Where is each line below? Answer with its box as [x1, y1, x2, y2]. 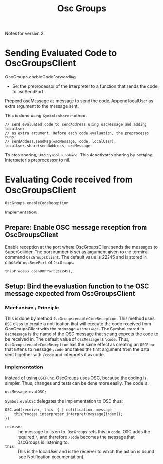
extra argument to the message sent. [5, 103, 79, 109]
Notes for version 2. [5, 30, 45, 37]
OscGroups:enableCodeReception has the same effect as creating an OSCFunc [5, 341, 156, 347]
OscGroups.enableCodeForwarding [5, 74, 76, 80]
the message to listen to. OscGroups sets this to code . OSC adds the [17, 428, 151, 434]
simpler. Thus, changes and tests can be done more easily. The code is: [5, 380, 149, 386]
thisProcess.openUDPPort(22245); [5, 269, 73, 273]
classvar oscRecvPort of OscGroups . [5, 259, 74, 265]
